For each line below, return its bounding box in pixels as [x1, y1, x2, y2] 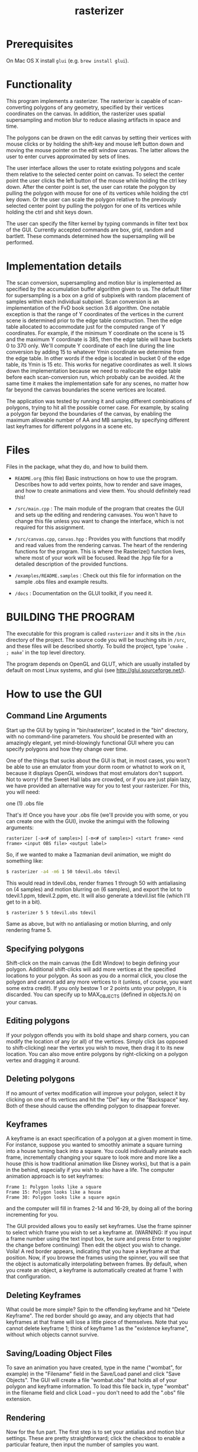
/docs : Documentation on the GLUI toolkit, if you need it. [14, 589, 153, 596]
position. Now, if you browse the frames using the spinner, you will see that [6, 1254, 189, 1261]
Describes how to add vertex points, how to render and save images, [14, 481, 183, 488]
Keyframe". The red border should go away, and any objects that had [6, 1312, 174, 1319]
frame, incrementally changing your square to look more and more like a [6, 1154, 182, 1161]
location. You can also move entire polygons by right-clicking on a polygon [6, 1050, 188, 1058]
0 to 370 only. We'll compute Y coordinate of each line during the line [6, 342, 175, 349]
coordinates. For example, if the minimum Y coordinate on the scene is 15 [6, 329, 185, 336]
